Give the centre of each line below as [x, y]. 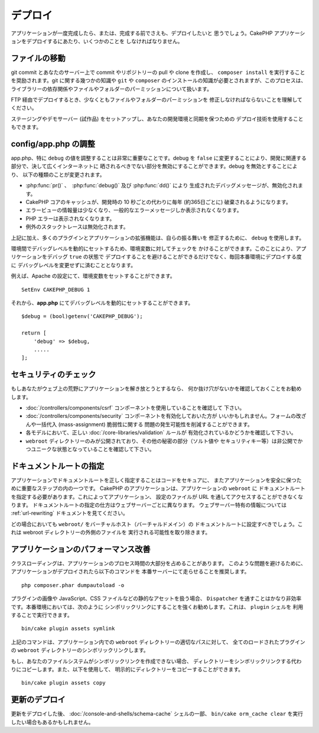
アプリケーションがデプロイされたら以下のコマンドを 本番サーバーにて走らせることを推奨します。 [130, 572]
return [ [34, 333]
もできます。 [26, 127]
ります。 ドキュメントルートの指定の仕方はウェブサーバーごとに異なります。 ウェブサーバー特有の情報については [149, 505]
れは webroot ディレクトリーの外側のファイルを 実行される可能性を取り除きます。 [111, 533]
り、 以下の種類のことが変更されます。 [58, 174]
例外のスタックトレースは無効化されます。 [77, 227]
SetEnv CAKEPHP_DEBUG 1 [56, 289]
